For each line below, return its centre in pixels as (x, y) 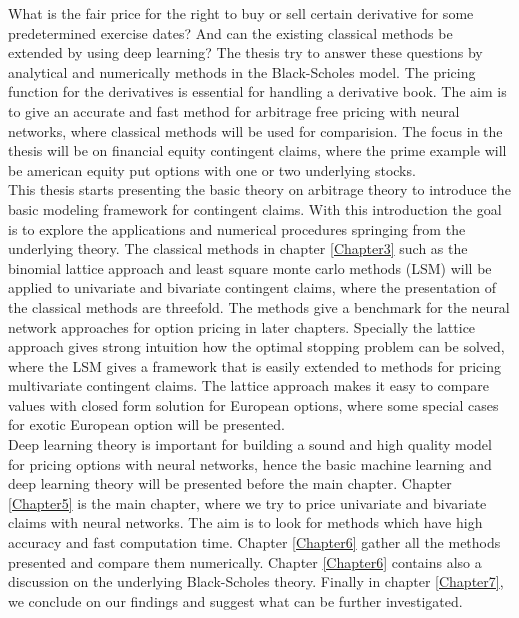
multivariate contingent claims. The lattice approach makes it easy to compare (248, 385)
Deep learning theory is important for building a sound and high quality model (250, 444)
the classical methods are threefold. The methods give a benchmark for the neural (259, 306)
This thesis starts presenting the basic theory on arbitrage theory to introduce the (259, 189)
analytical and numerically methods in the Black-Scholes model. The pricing (242, 71)
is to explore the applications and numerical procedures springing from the (237, 228)
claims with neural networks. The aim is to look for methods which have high (245, 522)
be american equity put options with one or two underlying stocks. (212, 169)
